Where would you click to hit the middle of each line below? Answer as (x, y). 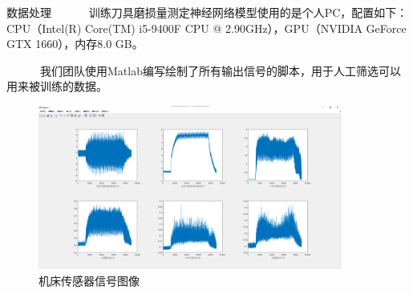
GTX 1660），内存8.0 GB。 (75, 44)
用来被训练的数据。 (57, 86)
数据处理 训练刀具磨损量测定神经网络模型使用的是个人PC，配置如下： (207, 12)
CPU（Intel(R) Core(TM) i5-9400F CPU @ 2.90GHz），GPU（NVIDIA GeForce (206, 28)
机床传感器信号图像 (89, 281)
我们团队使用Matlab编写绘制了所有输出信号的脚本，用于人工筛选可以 (220, 70)
